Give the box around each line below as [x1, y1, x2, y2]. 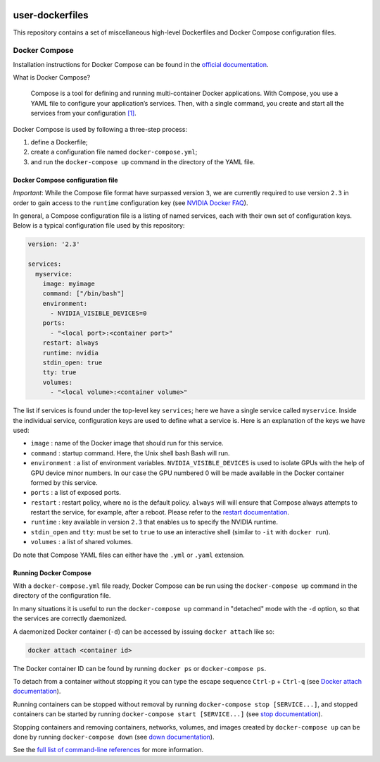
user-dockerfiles [13, 9, 89, 21]
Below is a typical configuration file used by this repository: [13, 221, 185, 230]
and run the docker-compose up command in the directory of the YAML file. [30, 157, 255, 166]
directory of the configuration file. [13, 591, 111, 600]
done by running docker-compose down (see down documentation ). [13, 732, 215, 741]
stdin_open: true [42, 359, 103, 367]
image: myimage [42, 279, 95, 288]
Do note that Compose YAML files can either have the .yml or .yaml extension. [13, 551, 246, 559]
